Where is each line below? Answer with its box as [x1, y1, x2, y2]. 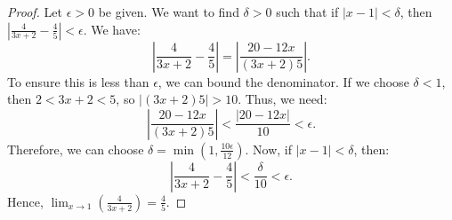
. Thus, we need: [238, 90, 327, 108]
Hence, [7, 192, 44, 210]
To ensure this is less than [7, 72, 149, 90]
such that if [276, 3, 339, 20]
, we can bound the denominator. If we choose [157, 72, 409, 90]
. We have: [83, 20, 141, 38]
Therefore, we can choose [7, 139, 144, 158]
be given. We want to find [98, 3, 239, 20]
